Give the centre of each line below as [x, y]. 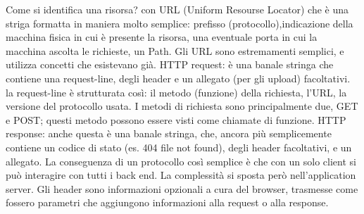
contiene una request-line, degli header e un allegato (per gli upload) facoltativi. [178, 78]
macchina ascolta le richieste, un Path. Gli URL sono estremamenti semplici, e [175, 50]
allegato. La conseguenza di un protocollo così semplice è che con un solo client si [181, 161]
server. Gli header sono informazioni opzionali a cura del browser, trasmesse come [182, 188]
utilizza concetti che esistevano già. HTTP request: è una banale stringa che [170, 64]
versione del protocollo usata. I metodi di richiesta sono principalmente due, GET [182, 106]
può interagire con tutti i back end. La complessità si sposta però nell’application [181, 175]
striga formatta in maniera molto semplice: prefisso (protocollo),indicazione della [180, 23]
